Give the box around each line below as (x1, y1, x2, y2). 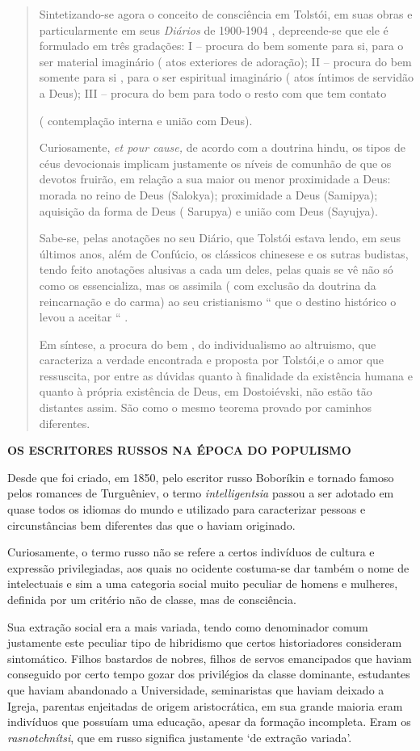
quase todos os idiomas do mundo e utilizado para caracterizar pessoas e (7, 501, 366, 518)
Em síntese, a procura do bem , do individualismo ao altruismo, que (39, 335, 376, 352)
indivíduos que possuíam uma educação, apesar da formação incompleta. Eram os (7, 713, 411, 730)
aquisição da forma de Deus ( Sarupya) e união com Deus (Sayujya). (39, 202, 378, 219)
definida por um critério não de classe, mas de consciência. (7, 591, 296, 607)
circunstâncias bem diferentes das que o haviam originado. (7, 516, 296, 533)
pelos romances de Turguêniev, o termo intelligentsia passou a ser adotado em (7, 485, 394, 501)
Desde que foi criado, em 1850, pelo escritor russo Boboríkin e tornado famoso (7, 468, 394, 485)
